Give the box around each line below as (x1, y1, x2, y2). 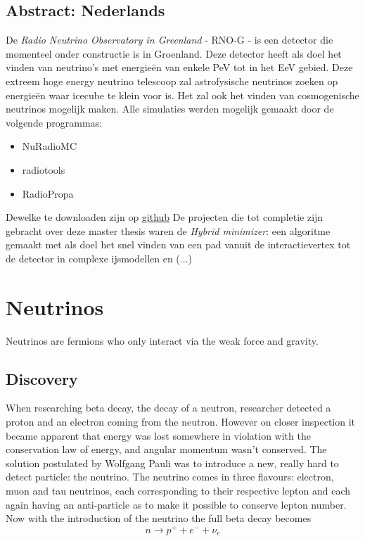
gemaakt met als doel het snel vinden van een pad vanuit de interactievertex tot (6, 237, 351, 252)
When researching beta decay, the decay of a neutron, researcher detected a (6, 400, 331, 415)
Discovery (6, 367, 78, 389)
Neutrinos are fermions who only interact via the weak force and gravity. (6, 333, 319, 348)
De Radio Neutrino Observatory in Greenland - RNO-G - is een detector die (6, 32, 333, 47)
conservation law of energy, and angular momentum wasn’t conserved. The (6, 442, 327, 457)
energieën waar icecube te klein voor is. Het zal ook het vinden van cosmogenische (6, 87, 359, 102)
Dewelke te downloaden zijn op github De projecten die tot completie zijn (6, 210, 324, 224)
